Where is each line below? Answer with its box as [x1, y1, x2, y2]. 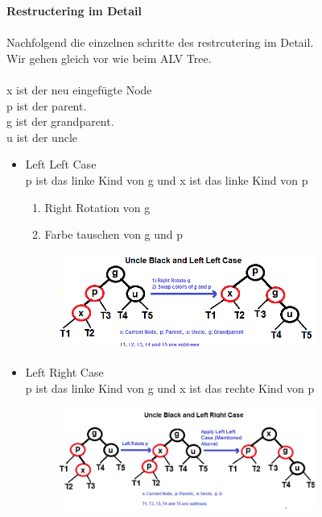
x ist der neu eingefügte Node [6, 81, 152, 98]
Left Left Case [25, 156, 97, 173]
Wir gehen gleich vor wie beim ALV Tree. [6, 49, 212, 66]
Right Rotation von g [44, 198, 151, 215]
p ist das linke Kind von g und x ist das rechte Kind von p [25, 379, 315, 396]
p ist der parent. [6, 97, 87, 114]
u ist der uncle [6, 128, 78, 145]
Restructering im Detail [6, 2, 142, 19]
